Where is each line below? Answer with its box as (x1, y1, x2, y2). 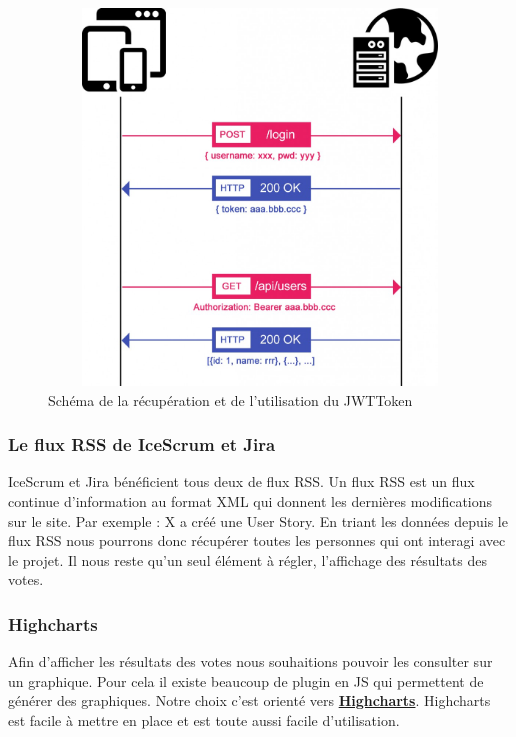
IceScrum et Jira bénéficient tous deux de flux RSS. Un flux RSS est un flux (8, 471, 475, 492)
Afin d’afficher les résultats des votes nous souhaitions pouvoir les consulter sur (8, 651, 493, 672)
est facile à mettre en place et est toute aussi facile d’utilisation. (8, 709, 400, 730)
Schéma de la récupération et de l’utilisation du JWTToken (48, 389, 413, 410)
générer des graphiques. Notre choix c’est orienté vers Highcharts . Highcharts (8, 690, 491, 711)
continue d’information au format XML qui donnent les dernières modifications (8, 490, 493, 511)
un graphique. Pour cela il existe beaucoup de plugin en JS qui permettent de (8, 670, 484, 691)
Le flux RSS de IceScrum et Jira (8, 432, 276, 457)
